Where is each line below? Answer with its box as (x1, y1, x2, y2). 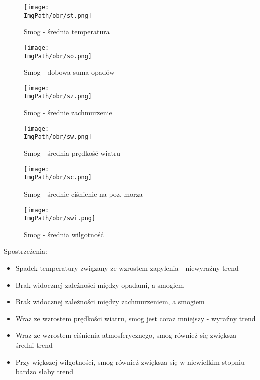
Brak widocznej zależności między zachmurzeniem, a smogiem (15, 296, 205, 307)
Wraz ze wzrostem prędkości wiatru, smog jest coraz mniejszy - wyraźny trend (15, 313, 256, 323)
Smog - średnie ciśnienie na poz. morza (24, 188, 143, 199)
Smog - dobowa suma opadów (24, 67, 115, 77)
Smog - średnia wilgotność (24, 229, 104, 239)
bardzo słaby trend (15, 366, 74, 377)
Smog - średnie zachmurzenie (24, 107, 112, 118)
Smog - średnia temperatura (24, 26, 110, 37)
